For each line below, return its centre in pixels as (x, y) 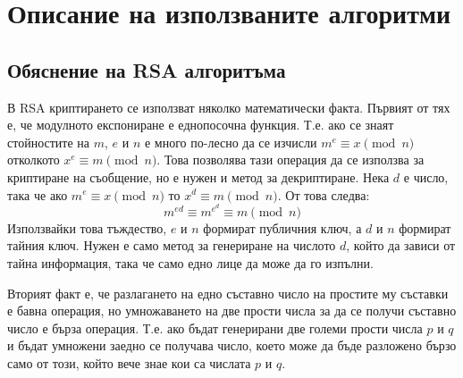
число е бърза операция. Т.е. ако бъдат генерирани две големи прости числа (215, 328)
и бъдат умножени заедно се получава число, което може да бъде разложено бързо (232, 345)
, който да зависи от (401, 245)
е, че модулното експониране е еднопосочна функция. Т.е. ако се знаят (201, 125)
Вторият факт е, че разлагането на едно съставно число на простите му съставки (228, 293)
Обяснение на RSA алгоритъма (147, 69)
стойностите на (49, 142)
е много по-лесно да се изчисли (231, 142)
